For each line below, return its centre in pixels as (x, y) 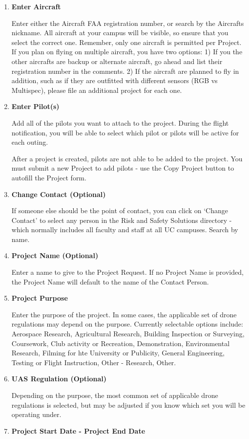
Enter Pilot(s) (35, 106)
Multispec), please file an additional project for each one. (97, 90)
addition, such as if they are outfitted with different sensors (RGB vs (114, 80)
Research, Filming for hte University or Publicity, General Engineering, (118, 353)
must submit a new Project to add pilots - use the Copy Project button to (123, 168)
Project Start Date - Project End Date (78, 430)
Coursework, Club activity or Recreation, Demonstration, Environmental (121, 343)
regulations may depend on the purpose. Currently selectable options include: (127, 324)
